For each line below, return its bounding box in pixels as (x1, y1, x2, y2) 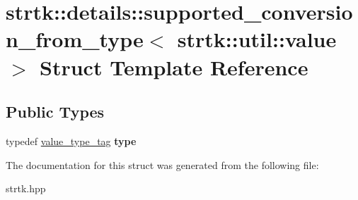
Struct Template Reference (40, 52, 308, 81)
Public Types (6, 101, 105, 123)
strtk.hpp (6, 181, 46, 196)
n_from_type (6, 25, 144, 54)
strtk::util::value (177, 25, 337, 54)
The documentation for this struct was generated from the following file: (6, 157, 319, 172)
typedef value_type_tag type (6, 133, 137, 148)
